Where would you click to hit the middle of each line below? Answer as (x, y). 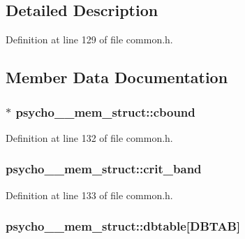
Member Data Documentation (117, 77)
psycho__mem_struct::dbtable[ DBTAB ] (123, 226)
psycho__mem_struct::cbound (105, 111)
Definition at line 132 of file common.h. (89, 137)
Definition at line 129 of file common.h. (89, 39)
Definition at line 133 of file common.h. (89, 195)
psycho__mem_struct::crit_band (104, 169)
